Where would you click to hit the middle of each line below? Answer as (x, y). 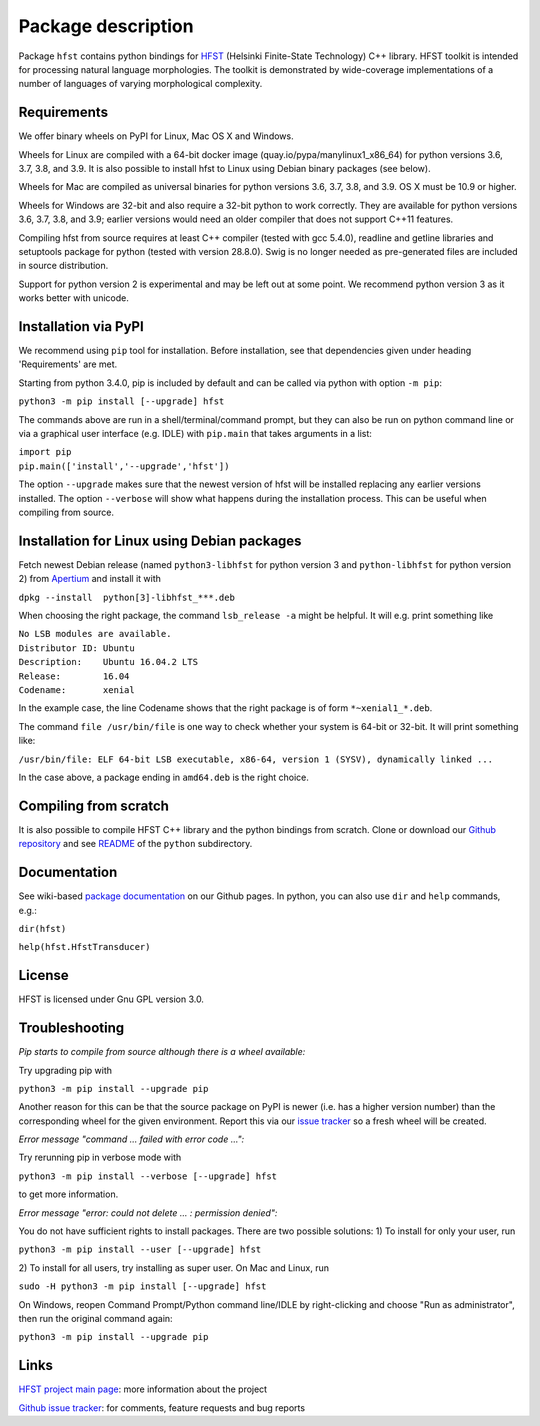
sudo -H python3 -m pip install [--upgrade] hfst (142, 1286)
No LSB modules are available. (95, 634)
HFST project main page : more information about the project (143, 1389)
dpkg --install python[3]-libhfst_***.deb (126, 597)
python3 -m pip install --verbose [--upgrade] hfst (148, 1176)
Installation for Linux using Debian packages (160, 540)
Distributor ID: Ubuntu (76, 648)
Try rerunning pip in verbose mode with (100, 1157)
